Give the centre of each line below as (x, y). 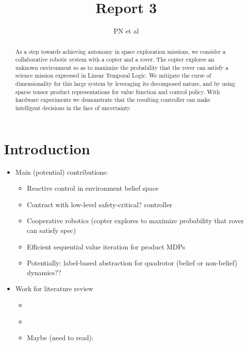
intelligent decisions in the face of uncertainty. (73, 108)
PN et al (126, 31)
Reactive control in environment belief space (93, 188)
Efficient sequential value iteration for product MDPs (106, 246)
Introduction (47, 148)
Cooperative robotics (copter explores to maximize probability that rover (135, 221)
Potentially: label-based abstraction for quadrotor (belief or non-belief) (132, 263)
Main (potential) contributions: (62, 172)
